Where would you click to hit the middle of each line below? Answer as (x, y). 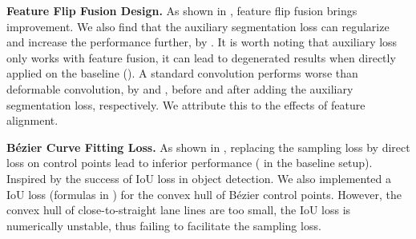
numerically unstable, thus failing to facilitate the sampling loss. (164, 225)
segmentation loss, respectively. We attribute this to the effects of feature (186, 104)
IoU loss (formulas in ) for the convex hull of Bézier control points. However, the (204, 194)
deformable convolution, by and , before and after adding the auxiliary (180, 88)
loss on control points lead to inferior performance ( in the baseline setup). (190, 163)
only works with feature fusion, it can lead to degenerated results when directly (201, 57)
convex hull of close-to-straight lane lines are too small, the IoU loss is (179, 210)
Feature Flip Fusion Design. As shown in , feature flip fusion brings (182, 10)
